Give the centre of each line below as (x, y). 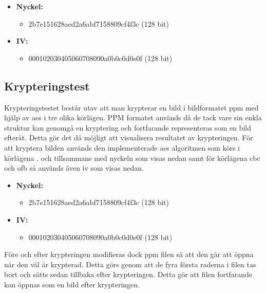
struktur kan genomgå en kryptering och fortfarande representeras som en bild (128, 127)
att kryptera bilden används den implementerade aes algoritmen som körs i (122, 147)
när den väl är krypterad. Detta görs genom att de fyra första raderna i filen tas (130, 264)
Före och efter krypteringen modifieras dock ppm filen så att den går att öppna (129, 254)
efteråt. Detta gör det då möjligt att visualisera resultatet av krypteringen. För (129, 138)
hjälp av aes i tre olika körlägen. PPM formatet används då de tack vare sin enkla (133, 117)
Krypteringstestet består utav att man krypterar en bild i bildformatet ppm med (131, 107)
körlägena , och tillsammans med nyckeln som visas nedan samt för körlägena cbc (132, 158)
